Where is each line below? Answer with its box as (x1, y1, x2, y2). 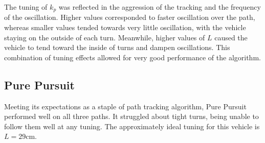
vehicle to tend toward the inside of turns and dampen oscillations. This (4, 42, 230, 53)
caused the (214, 32, 248, 42)
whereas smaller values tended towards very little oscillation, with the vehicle (4, 22, 246, 33)
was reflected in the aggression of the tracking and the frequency (58, 2, 261, 12)
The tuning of (4, 2, 48, 12)
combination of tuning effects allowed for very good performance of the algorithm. (4, 52, 261, 62)
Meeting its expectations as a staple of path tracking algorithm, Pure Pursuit (4, 101, 247, 111)
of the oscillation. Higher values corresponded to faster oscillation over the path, (4, 12, 255, 22)
